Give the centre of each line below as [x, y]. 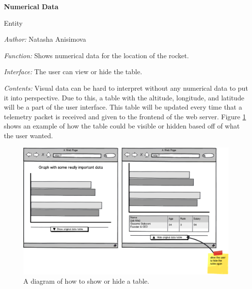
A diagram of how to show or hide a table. [86, 281]
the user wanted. [29, 135]
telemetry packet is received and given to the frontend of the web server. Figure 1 [125, 116]
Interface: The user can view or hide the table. [73, 72]
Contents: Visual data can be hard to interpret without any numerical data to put [126, 88]
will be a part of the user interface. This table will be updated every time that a [123, 107]
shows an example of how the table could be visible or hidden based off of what [122, 126]
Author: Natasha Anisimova [45, 39]
